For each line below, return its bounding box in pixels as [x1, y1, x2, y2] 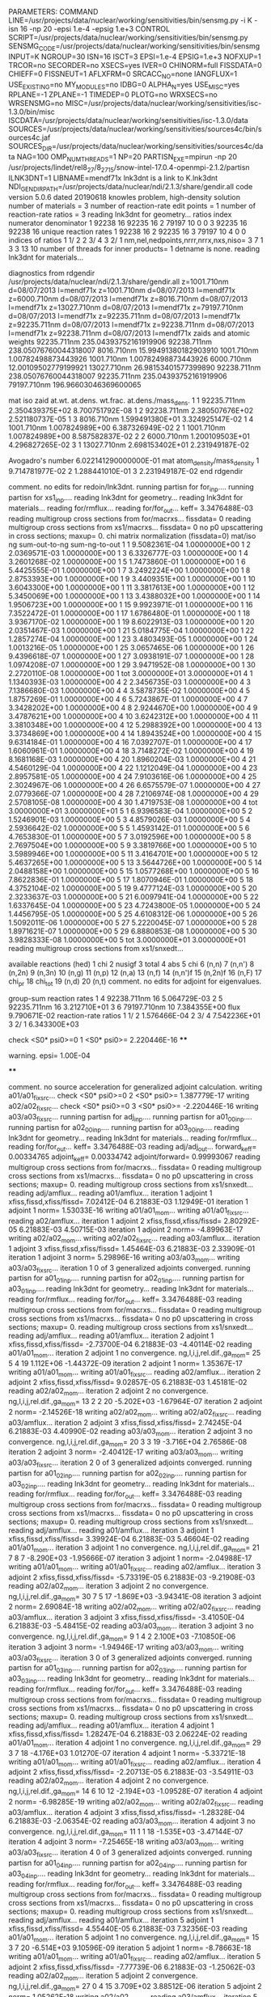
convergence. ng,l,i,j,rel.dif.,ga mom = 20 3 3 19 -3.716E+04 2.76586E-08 [8, 1436, 248, 1449]
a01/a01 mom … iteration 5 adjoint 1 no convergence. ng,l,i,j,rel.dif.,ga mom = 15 [8, 1932, 260, 1944]
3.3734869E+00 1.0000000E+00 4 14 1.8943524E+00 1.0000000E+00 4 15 [8, 728, 262, 738]
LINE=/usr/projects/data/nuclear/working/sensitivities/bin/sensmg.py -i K [8, 15, 252, 25]
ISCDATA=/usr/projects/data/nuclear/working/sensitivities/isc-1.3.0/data [8, 116, 248, 125]
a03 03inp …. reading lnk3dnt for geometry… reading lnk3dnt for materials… [8, 1673, 255, 1686]
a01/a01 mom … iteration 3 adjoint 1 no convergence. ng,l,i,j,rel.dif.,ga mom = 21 [8, 1542, 260, 1555]
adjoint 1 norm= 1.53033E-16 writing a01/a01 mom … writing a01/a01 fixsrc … [8, 1205, 249, 1216]
